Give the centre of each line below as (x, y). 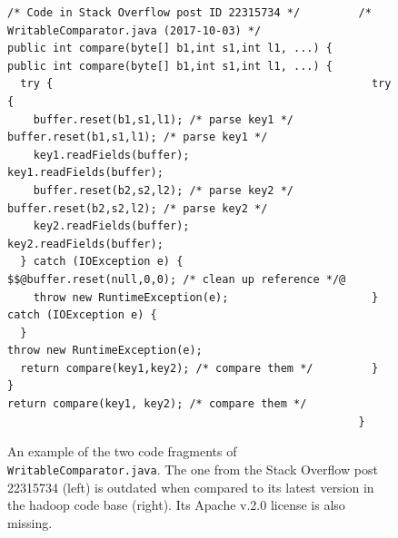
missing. (30, 522)
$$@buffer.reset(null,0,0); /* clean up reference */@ (177, 279)
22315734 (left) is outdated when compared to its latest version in (191, 487)
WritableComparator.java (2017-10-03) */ (134, 30)
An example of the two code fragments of (122, 451)
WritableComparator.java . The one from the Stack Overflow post (193, 469)
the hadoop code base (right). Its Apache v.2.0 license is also (176, 505)
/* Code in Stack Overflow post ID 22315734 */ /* (189, 13)
